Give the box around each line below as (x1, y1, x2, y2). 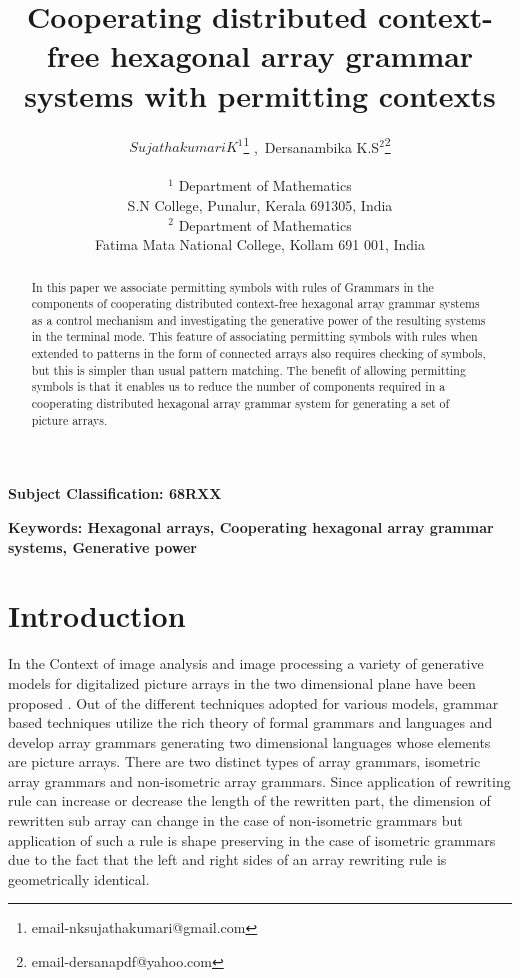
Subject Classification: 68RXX (8, 483, 222, 504)
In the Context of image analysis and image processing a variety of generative (8, 653, 484, 674)
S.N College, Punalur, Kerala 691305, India (127, 194, 393, 215)
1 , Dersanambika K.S (243, 133, 380, 157)
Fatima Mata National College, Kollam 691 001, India (95, 234, 425, 255)
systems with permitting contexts (24, 74, 496, 115)
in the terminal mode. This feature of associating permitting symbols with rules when (31, 328, 478, 345)
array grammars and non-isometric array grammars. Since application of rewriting (8, 770, 511, 791)
